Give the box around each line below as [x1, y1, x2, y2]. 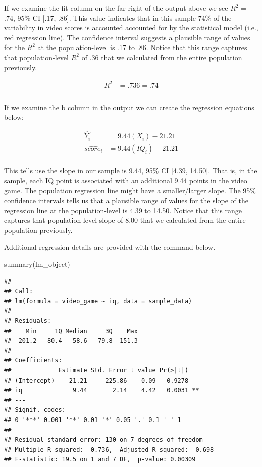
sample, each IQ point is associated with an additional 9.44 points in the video [4, 175, 247, 185]
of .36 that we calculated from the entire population [81, 52, 242, 62]
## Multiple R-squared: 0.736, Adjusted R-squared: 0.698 [4, 446, 214, 453]
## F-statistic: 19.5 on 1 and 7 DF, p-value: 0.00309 [4, 456, 196, 463]
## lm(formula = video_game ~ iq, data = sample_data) [4, 297, 192, 305]
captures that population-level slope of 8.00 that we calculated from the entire [4, 215, 246, 225]
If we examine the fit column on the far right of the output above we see [4, 3, 228, 13]
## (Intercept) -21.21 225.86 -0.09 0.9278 [4, 377, 189, 384]
